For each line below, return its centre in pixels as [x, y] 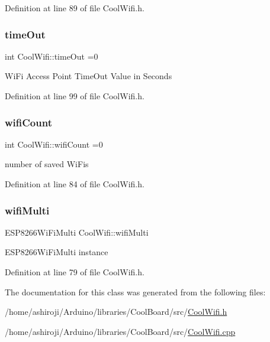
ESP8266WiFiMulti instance [57, 252]
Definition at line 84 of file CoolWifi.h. [75, 184]
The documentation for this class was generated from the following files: [135, 291]
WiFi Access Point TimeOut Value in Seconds [89, 76]
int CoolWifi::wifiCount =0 [54, 144]
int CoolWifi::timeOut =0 [52, 56]
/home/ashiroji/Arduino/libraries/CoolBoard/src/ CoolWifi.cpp [120, 331]
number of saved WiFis [47, 164]
